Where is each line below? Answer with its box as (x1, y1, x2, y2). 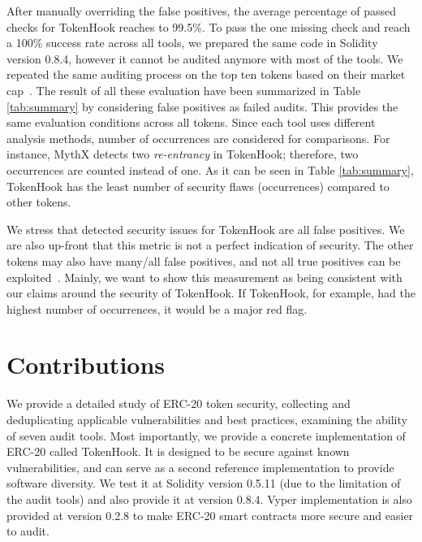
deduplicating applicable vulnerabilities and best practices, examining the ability (6, 411, 407, 427)
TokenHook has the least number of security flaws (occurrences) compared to (6, 177, 390, 194)
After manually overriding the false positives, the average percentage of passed (6, 2, 397, 19)
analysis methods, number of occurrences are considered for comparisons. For (6, 129, 390, 146)
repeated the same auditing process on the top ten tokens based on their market (6, 66, 406, 83)
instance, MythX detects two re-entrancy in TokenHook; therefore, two (6, 145, 359, 163)
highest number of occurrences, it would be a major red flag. (6, 300, 308, 317)
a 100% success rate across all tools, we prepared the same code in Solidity (6, 34, 378, 51)
